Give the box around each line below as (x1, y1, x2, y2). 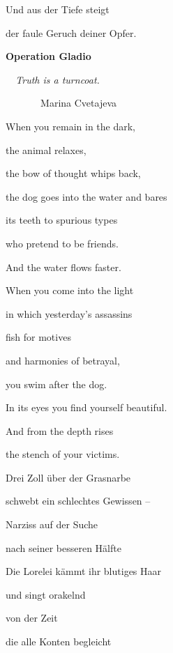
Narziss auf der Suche (6, 517, 98, 532)
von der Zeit (6, 610, 58, 625)
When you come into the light (6, 283, 134, 298)
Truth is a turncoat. (15, 72, 100, 86)
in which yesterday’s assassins (6, 306, 133, 321)
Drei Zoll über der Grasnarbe (6, 470, 131, 484)
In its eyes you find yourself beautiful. (6, 400, 167, 415)
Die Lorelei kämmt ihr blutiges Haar (6, 564, 162, 578)
